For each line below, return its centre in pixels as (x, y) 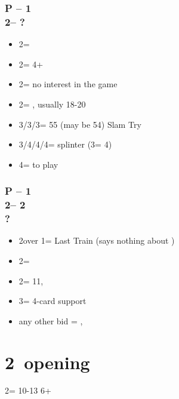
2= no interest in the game (68, 84)
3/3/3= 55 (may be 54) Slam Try (80, 124)
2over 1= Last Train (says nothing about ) (97, 240)
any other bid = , (51, 320)
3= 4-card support (53, 301)
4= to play (38, 164)
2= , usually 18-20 (52, 104)
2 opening (47, 362)
